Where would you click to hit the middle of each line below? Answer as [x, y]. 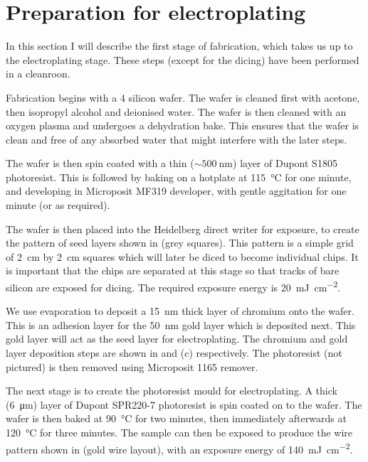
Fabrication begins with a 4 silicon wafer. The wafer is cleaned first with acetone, [183, 97]
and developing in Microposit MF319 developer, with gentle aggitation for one [176, 191]
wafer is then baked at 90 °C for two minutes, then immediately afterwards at [176, 418]
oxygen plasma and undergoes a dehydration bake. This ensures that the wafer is [183, 125]
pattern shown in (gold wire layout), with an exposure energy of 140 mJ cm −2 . [179, 448]
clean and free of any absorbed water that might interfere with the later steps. [177, 139]
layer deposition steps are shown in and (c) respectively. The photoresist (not [174, 353]
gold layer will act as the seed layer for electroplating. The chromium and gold [177, 339]
